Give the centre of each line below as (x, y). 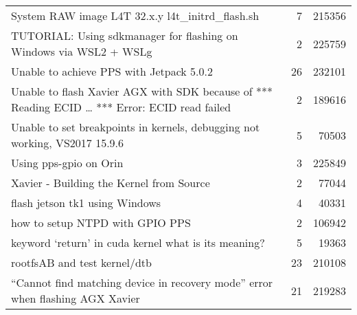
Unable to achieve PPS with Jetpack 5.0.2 (112, 71)
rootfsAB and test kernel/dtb (81, 262)
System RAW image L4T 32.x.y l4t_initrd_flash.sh (135, 15)
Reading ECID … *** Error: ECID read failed (121, 107)
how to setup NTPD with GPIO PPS (101, 222)
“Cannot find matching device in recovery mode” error (142, 282)
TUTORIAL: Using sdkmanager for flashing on (125, 35)
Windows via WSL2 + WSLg (82, 51)
